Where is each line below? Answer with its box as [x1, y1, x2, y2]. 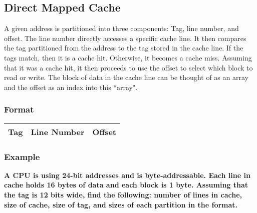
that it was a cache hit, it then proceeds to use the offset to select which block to [4, 62, 253, 72]
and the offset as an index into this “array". [4, 81, 138, 92]
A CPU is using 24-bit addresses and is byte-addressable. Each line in [4, 169, 250, 180]
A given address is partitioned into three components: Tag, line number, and [4, 23, 239, 33]
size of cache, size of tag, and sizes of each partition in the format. [4, 199, 238, 209]
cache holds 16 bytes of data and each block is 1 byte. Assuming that [4, 179, 248, 190]
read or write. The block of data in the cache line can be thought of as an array [4, 72, 248, 82]
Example [4, 150, 40, 162]
